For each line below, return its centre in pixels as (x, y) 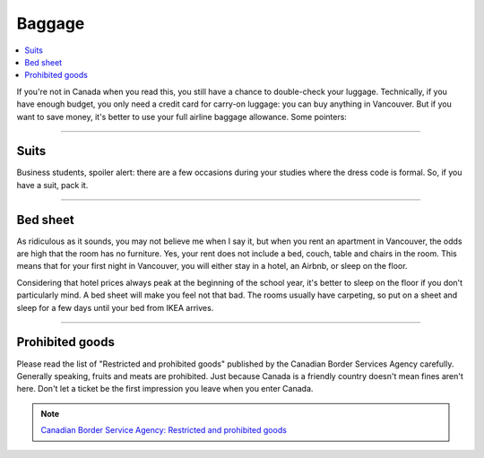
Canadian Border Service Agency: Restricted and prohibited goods (164, 430)
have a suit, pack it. (52, 185)
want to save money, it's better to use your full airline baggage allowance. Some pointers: (181, 117)
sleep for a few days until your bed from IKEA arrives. (115, 307)
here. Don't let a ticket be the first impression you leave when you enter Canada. (165, 389)
